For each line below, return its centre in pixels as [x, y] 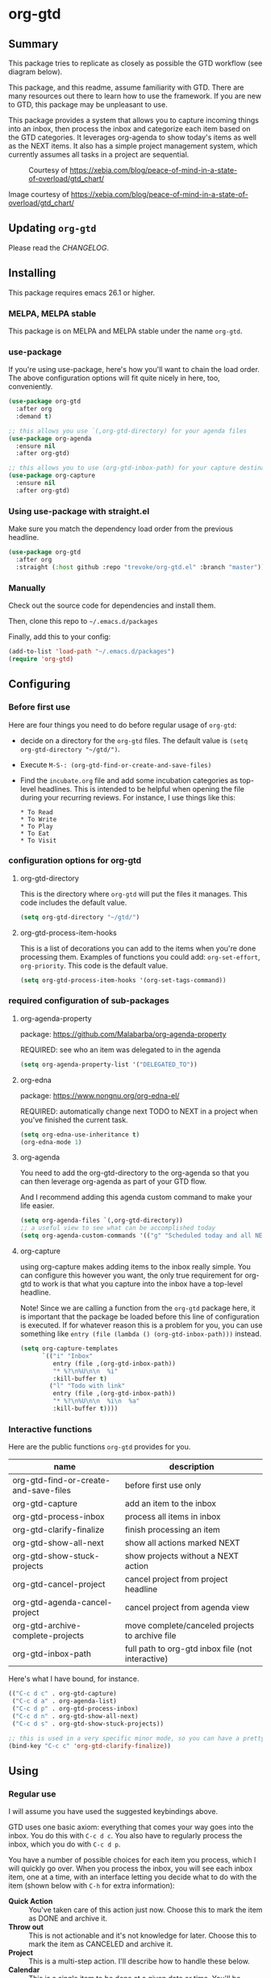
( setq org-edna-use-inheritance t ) [80, 1135]
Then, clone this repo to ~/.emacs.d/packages [83, 621]
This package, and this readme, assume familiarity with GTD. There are [126, 87]
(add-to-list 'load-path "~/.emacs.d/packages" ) [92, 652]
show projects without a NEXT [182, 1556]
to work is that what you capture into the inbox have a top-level [138, 1284]
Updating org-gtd [52, 228]
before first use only [163, 1486]
